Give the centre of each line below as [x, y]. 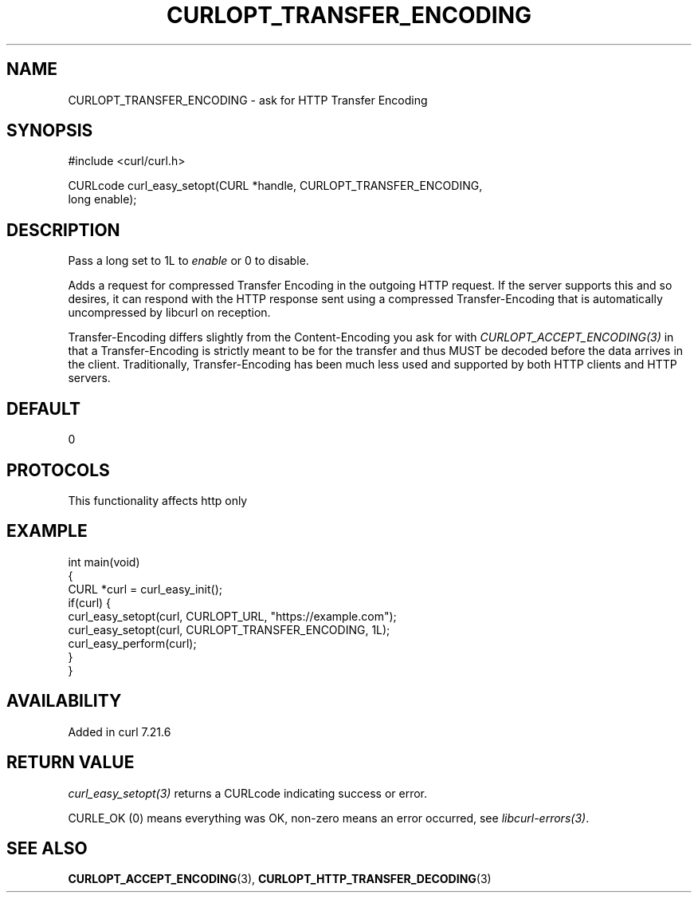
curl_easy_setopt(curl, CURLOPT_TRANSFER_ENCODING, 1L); [229, 629]
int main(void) [104, 562]
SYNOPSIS [50, 131]
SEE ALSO [47, 848]
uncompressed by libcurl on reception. [169, 313]
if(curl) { [90, 602]
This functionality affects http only [158, 500]
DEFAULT [43, 408]
